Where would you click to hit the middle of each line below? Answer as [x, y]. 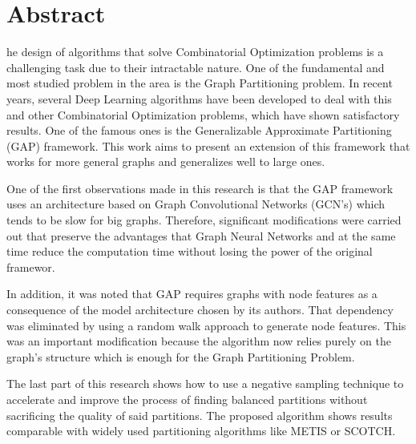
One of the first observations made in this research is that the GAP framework [200, 188]
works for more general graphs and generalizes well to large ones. [166, 161]
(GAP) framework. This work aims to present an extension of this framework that [208, 145]
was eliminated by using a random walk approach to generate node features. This [206, 325]
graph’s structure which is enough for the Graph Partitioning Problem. [181, 356]
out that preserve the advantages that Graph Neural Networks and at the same [201, 235]
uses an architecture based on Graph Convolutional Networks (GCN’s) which [196, 204]
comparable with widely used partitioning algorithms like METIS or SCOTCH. [201, 431]
